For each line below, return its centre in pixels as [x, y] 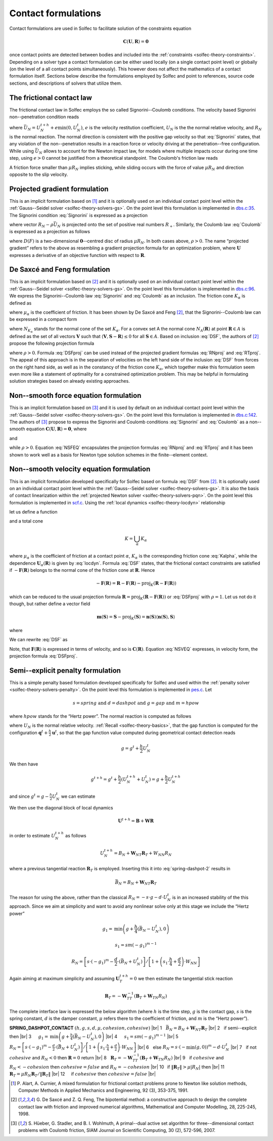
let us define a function [33, 512]
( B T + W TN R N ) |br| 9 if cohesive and [182, 1058]
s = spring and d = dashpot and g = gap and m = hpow [136, 703]
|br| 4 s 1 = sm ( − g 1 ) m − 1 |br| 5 [142, 1037]
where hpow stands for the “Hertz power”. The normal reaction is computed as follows [100, 716]
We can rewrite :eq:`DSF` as [38, 640]
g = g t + [130, 748]
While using [21, 151]
